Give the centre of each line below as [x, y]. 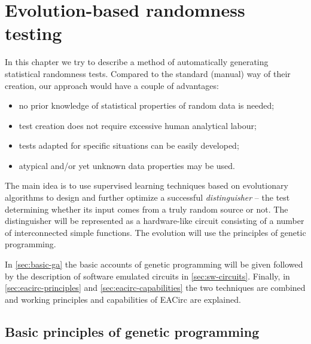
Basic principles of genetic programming [132, 331]
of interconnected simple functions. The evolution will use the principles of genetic [155, 232]
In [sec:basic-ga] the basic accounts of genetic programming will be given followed [154, 264]
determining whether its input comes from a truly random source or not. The [147, 209]
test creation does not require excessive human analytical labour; [138, 125]
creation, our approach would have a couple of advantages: [112, 85]
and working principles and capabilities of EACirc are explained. [123, 299]
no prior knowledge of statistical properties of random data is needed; [147, 105]
